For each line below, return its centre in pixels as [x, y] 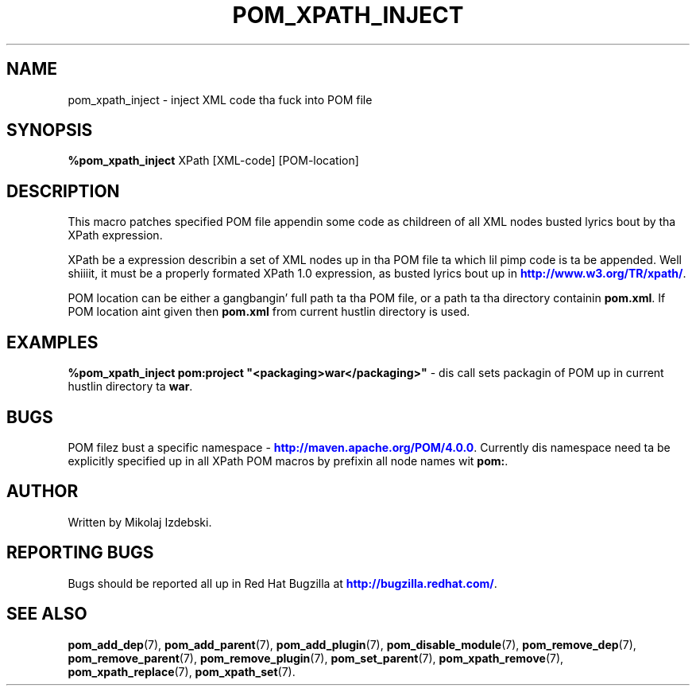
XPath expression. [115, 235]
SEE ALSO [47, 614]
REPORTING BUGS [80, 553]
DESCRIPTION [63, 191]
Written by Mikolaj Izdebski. [140, 522]
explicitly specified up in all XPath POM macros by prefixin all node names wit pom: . [288, 461]
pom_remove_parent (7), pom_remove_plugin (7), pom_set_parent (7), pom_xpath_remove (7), [316, 658]
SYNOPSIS [50, 130]
